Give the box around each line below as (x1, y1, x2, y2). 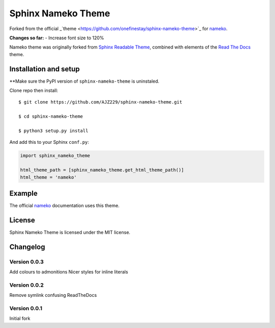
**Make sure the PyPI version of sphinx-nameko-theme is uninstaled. (9, 78, 160, 84)
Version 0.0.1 (9, 305, 43, 312)
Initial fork (9, 315, 31, 321)
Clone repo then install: (9, 87, 59, 94)
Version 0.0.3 (9, 258, 44, 265)
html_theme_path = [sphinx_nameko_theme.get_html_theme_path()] (20, 167, 184, 173)
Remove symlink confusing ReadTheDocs (9, 292, 97, 298)
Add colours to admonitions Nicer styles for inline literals (9, 269, 128, 275)
